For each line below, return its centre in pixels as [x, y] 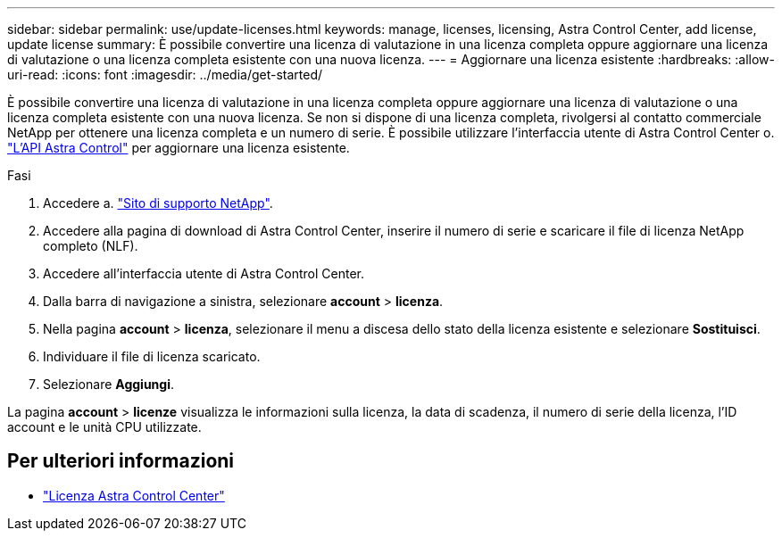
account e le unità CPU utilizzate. [104, 427]
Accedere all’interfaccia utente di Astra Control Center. [204, 273]
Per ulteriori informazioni [121, 461]
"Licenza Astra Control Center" [134, 495]
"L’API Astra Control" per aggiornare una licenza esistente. [179, 148]
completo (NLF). [91, 246]
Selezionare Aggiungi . [109, 384]
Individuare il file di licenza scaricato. [152, 356]
